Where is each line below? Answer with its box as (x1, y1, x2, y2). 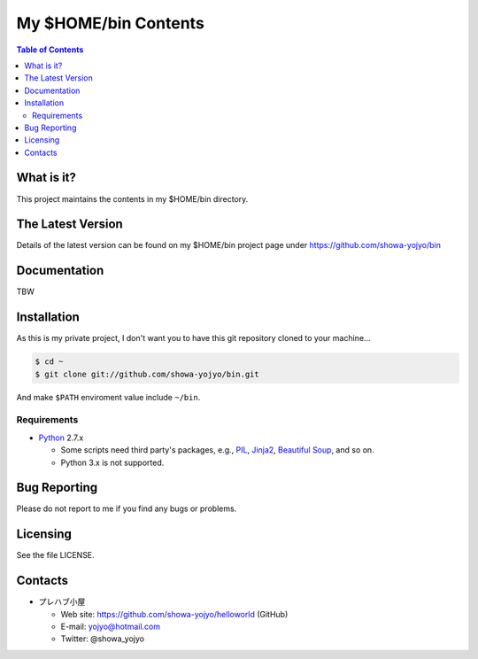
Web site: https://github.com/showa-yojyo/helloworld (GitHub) (60, 609, 289, 619)
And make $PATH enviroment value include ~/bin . (16, 392, 201, 402)
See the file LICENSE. (16, 550, 95, 561)
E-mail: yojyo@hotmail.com (60, 621, 161, 632)
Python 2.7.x (38, 432, 84, 443)
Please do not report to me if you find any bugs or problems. (16, 503, 237, 514)
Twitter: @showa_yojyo (60, 633, 145, 644)
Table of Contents (16, 44, 84, 55)
